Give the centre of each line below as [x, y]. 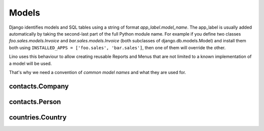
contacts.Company [39, 86]
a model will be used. [31, 63]
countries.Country [38, 117]
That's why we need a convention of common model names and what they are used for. [98, 72]
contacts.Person [35, 102]
